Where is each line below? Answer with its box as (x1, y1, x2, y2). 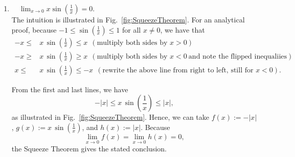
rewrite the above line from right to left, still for (102, 66, 254, 74)
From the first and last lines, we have (11, 84, 128, 94)
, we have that (160, 24, 205, 35)
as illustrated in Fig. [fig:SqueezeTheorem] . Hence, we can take (11, 112, 209, 122)
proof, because (11, 24, 57, 35)
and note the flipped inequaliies (188, 53, 287, 60)
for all (122, 24, 141, 35)
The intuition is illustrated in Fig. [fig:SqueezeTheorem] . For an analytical (11, 14, 245, 24)
